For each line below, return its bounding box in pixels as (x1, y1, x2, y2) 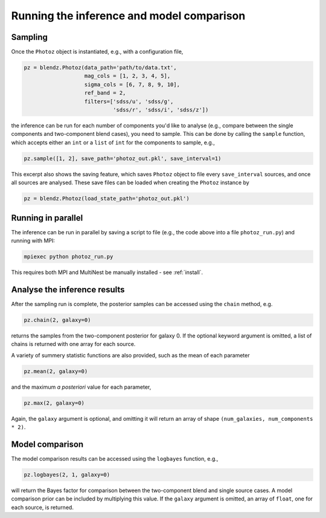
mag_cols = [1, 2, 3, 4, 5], (84, 72, 171, 80)
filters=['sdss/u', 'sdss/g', (84, 98, 174, 105)
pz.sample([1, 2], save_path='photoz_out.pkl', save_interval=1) (24, 155, 222, 162)
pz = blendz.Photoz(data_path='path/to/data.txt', (24, 64, 177, 71)
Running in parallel (11, 213, 83, 223)
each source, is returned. (11, 504, 74, 511)
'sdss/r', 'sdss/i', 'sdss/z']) (112, 106, 209, 113)
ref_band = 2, (84, 89, 126, 97)
